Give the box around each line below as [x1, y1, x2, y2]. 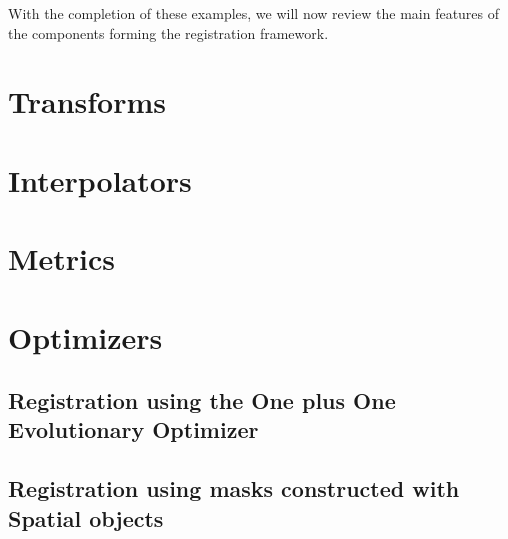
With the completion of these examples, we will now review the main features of [8, 3, 500, 23]
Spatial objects [8, 502, 164, 533]
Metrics [8, 238, 116, 279]
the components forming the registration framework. [8, 22, 329, 43]
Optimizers [8, 316, 163, 357]
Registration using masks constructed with [8, 473, 460, 504]
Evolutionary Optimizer [8, 414, 259, 445]
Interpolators [8, 159, 192, 200]
